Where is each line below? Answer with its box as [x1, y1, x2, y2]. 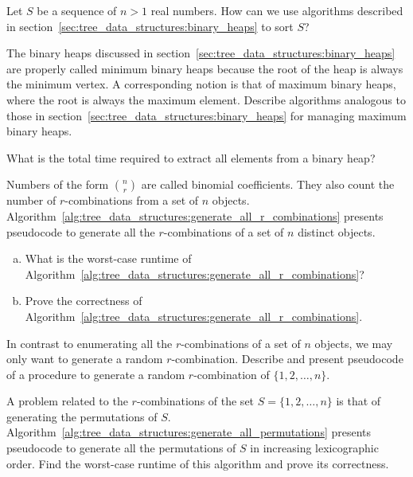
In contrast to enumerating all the [6, 334, 173, 351]
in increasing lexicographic [250, 440, 379, 456]
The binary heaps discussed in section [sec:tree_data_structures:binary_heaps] [6, 45, 395, 61]
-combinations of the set [136, 393, 255, 409]
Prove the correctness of [25, 292, 142, 309]
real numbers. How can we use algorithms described [150, 2, 403, 18]
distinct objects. [298, 223, 376, 240]
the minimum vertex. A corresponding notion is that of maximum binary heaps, [6, 76, 396, 92]
